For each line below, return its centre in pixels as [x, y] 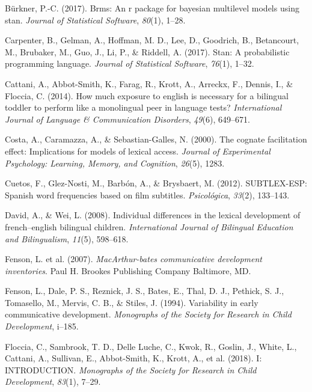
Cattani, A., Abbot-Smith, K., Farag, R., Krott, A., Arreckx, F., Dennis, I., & [149, 83]
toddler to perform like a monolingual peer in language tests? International [143, 107]
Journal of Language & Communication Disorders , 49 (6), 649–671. [127, 119]
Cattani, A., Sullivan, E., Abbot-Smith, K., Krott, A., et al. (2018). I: [133, 358]
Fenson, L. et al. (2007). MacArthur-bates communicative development [134, 259]
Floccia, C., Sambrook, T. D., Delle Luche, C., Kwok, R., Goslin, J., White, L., [151, 346]
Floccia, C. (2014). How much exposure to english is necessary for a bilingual [147, 95]
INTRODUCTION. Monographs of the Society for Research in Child [131, 369]
